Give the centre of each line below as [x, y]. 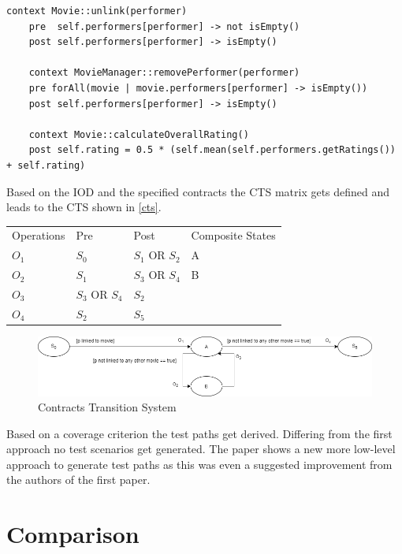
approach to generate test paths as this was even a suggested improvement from [199, 464]
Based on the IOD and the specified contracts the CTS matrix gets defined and [198, 191]
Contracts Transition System [107, 407]
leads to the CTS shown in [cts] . [84, 207]
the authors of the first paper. [78, 480]
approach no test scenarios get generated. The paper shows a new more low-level [201, 449]
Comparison [73, 534]
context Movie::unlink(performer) [97, 11]
